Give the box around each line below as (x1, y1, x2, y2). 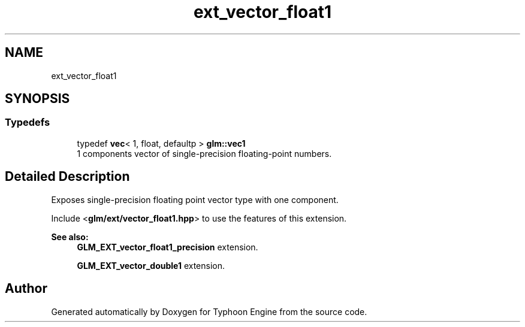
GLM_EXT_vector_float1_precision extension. (77, 241, 258, 252)
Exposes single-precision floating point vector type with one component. (51, 194, 339, 205)
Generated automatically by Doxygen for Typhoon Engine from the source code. (51, 306, 367, 317)
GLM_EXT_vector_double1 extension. (77, 260, 225, 271)
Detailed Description (5, 169, 130, 184)
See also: (51, 231, 89, 242)
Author (5, 281, 47, 296)
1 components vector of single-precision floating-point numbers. (77, 148, 332, 159)
